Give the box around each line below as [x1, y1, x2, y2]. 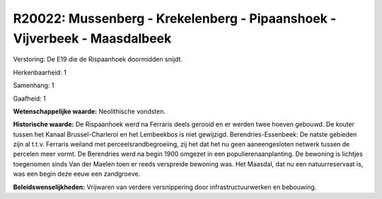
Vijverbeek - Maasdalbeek [13, 30, 172, 46]
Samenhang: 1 [13, 81, 54, 90]
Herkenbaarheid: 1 [13, 68, 66, 76]
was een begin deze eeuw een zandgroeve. [13, 170, 141, 178]
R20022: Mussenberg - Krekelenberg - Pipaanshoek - [13, 11, 337, 26]
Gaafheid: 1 [13, 94, 46, 103]
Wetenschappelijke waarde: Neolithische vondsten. [13, 107, 166, 115]
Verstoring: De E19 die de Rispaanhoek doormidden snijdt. [13, 55, 183, 64]
